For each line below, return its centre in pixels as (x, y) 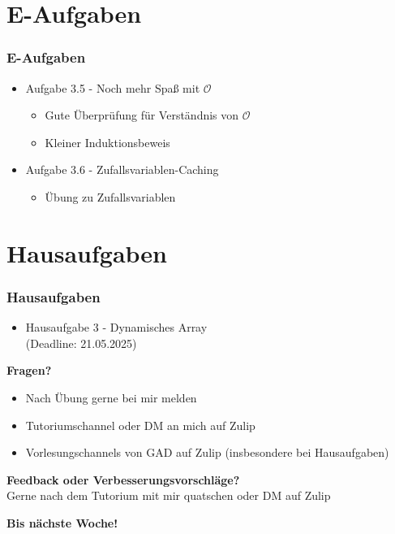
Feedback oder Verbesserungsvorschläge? (123, 479)
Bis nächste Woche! (62, 522)
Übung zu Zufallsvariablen (110, 196)
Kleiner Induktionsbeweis (107, 142)
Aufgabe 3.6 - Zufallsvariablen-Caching (122, 169)
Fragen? (29, 370)
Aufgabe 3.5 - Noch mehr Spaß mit (113, 87)
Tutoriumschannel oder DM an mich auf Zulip (140, 425)
